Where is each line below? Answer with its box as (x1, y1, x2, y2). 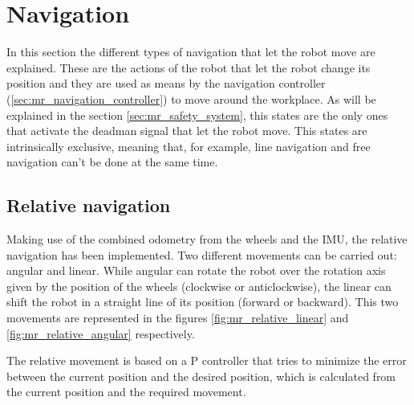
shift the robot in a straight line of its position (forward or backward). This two (6, 293, 399, 310)
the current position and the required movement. (6, 383, 246, 400)
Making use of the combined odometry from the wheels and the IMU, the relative (6, 231, 408, 247)
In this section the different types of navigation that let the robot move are (6, 43, 375, 60)
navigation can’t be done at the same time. (6, 153, 218, 170)
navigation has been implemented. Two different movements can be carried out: (6, 246, 397, 263)
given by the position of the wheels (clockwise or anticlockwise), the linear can (6, 277, 392, 294)
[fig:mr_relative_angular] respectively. (6, 325, 195, 342)
